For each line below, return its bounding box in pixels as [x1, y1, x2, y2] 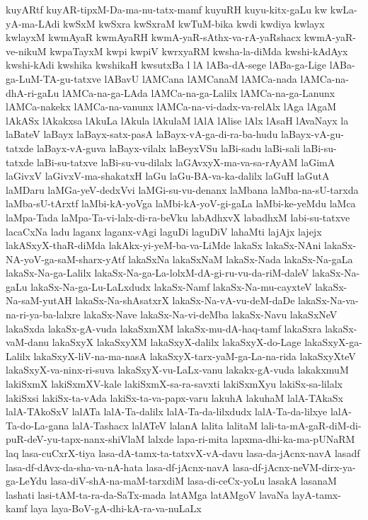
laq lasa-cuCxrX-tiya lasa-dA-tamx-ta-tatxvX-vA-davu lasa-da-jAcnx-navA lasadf [6, 446, 360, 460]
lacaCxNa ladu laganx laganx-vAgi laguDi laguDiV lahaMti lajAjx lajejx [6, 224, 322, 238]
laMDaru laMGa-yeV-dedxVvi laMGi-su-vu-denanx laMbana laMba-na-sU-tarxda [6, 182, 359, 197]
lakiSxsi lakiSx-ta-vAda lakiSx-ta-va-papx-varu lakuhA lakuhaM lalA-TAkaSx [6, 390, 343, 405]
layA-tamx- [292, 487, 341, 502]
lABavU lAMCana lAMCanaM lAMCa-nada [104, 71, 297, 86]
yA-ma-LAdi [6, 16, 60, 30]
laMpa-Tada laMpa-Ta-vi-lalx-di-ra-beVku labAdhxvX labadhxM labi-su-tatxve [6, 209, 350, 224]
